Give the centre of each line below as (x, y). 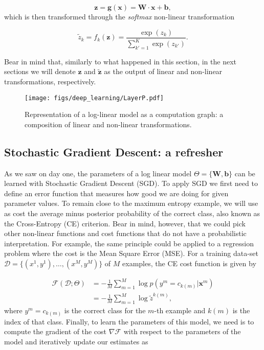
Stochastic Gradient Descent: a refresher (114, 151)
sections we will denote (40, 71)
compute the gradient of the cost (55, 331)
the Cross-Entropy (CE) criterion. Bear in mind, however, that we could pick (125, 223)
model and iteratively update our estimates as (76, 341)
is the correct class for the (105, 310)
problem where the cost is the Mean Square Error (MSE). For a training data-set (131, 253)
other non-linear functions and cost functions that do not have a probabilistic (125, 233)
